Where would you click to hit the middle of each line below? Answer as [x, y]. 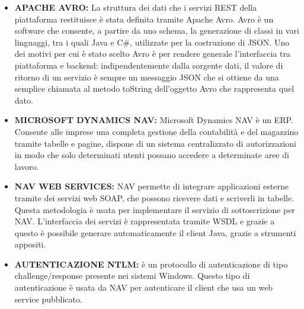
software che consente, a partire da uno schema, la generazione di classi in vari [157, 30]
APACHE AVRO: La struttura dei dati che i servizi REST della [136, 7]
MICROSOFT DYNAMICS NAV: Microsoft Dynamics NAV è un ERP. [154, 120]
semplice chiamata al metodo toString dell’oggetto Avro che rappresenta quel [154, 88]
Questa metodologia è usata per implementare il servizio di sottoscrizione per [155, 209]
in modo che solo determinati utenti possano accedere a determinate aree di [152, 155]
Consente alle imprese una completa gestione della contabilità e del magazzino [156, 131]
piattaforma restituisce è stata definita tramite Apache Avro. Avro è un [144, 19]
